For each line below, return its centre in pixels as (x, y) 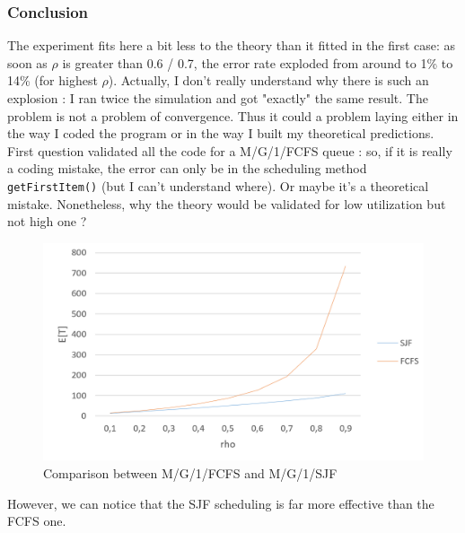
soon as (27, 62)
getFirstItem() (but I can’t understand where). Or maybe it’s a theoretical (218, 185)
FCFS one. (37, 521)
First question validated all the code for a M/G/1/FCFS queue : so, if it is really (230, 150)
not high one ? (47, 221)
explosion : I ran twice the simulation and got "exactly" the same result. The (218, 98)
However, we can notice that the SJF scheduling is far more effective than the (221, 503)
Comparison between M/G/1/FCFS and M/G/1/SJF (190, 473)
